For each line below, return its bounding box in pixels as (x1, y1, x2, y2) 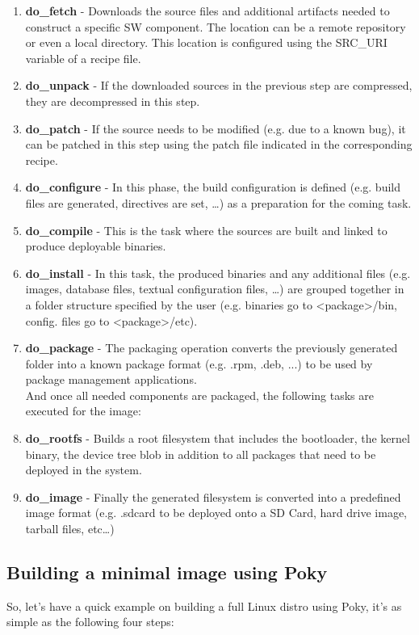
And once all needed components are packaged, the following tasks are (25, 386, 374, 403)
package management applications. (25, 371, 197, 388)
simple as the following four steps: (6, 613, 174, 630)
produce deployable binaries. (25, 238, 166, 254)
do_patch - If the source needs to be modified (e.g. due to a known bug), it (25, 120, 406, 137)
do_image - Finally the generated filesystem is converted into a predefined (25, 488, 401, 505)
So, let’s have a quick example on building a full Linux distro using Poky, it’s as (6, 597, 402, 614)
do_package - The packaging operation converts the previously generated (25, 339, 398, 356)
